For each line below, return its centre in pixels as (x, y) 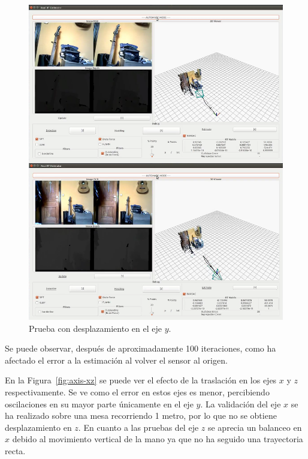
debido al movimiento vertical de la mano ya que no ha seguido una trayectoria (158, 439)
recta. (15, 450)
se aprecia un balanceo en (255, 427)
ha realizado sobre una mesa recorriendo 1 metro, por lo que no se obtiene (141, 415)
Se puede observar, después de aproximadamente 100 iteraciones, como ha (141, 348)
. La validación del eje (241, 403)
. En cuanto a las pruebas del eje (138, 427)
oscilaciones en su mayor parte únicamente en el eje (99, 403)
